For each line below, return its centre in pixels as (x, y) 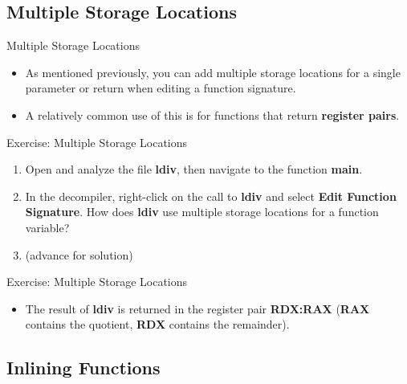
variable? (47, 227)
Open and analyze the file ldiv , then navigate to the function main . (194, 169)
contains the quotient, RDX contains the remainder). (157, 324)
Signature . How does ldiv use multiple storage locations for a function (202, 212)
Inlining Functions (83, 368)
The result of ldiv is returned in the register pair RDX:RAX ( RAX (197, 308)
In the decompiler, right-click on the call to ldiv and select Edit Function (211, 196)
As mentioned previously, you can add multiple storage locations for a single (213, 72)
